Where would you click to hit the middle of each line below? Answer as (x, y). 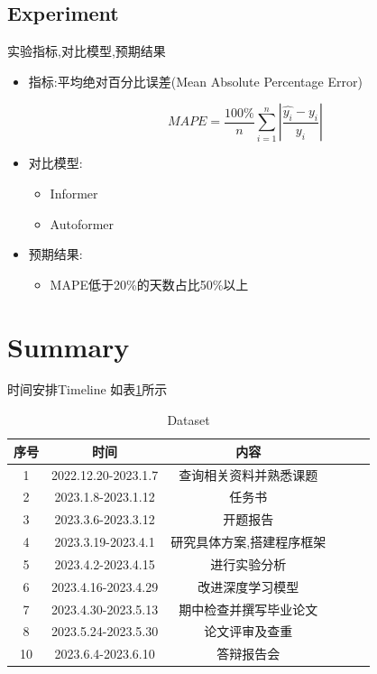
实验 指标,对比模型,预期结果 (87, 51)
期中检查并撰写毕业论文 (248, 609)
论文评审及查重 (248, 631)
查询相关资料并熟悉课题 (248, 474)
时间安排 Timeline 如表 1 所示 (87, 389)
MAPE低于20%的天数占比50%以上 (149, 284)
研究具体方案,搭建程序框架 (248, 542)
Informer (74, 193)
